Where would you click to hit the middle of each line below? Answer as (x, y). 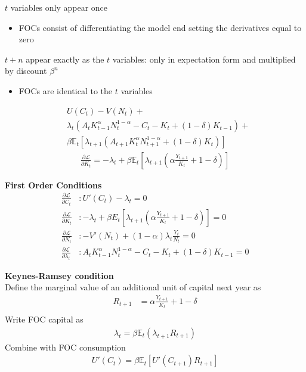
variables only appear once (59, 7)
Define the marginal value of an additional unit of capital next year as (133, 287)
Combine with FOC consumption (65, 347)
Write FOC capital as (44, 319)
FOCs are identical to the (66, 90)
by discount (26, 71)
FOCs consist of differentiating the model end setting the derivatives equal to (160, 27)
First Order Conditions (53, 185)
